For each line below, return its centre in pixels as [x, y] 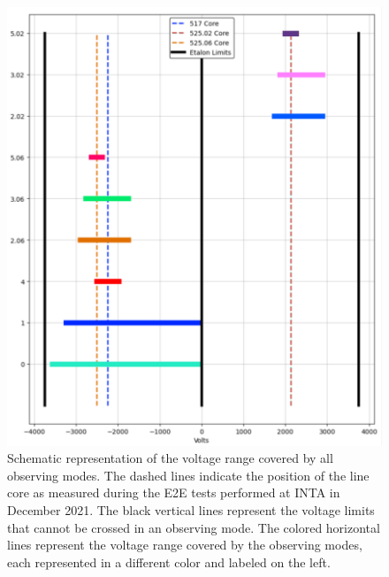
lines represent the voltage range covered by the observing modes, [185, 545]
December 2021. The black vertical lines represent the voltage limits [191, 510]
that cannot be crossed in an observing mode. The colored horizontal [194, 527]
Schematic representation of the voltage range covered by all [170, 458]
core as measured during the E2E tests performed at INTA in [174, 492]
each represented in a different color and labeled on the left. [169, 562]
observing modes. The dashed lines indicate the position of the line [188, 475]
